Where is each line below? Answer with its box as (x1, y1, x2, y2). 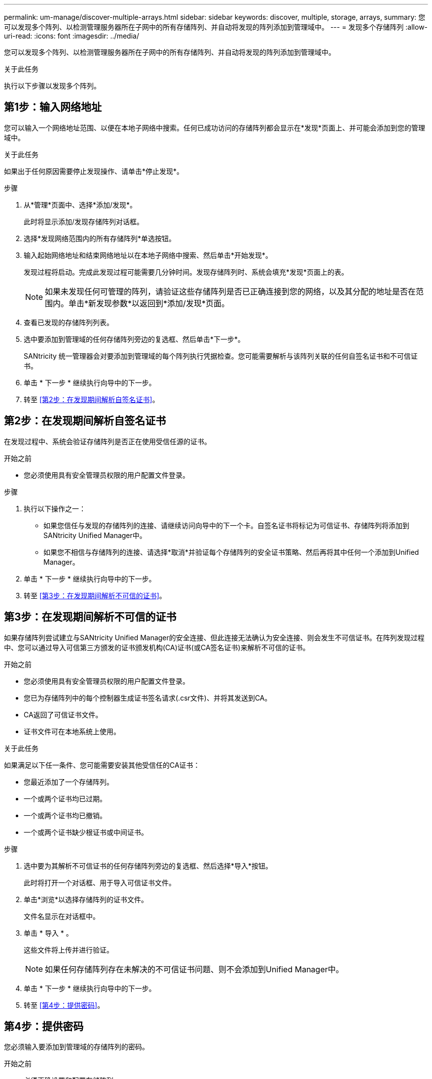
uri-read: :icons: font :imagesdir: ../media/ (4, 32, 139, 40)
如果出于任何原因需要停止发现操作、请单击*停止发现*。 (4, 166, 184, 175)
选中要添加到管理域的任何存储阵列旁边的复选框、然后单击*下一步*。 (24, 334, 245, 343)
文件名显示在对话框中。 (24, 912, 100, 920)
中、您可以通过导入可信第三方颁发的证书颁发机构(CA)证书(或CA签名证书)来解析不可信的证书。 (4, 643, 310, 652)
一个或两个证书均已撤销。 (24, 811, 107, 820)
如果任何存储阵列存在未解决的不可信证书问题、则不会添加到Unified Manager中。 (45, 964, 344, 974)
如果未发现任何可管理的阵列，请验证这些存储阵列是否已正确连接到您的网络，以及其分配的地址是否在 (45, 286, 416, 296)
